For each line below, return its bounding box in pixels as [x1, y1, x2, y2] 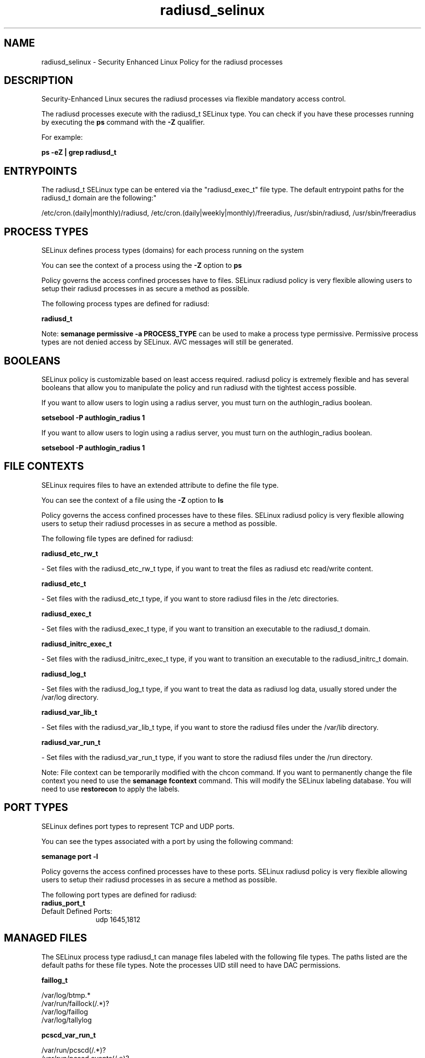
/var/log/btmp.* [41, 991, 91, 999]
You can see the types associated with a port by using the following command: [41, 837, 294, 845]
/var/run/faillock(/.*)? [41, 999, 109, 1008]
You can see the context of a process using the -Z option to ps [41, 261, 242, 270]
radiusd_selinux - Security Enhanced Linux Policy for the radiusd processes [41, 57, 283, 66]
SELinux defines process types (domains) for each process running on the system [41, 246, 304, 255]
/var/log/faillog [41, 1007, 88, 1016]
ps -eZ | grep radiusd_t [41, 148, 116, 157]
